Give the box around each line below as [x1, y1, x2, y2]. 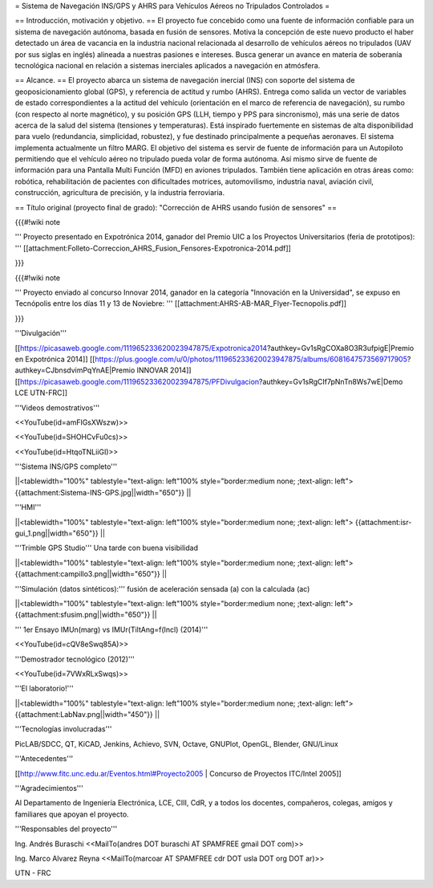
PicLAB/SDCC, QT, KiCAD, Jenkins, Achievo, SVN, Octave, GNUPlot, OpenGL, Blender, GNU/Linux [14, 739, 338, 748]
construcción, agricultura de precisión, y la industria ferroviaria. [14, 188, 225, 198]
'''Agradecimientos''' [14, 784, 83, 793]
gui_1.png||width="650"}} [14, 528, 99, 538]
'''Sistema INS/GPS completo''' [14, 462, 118, 471]
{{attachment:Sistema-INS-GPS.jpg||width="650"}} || [14, 487, 192, 497]
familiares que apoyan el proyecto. [14, 809, 129, 819]
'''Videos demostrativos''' [14, 402, 100, 413]
